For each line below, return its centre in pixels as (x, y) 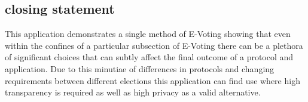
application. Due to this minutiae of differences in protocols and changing (140, 68)
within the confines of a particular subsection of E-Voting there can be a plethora (154, 45)
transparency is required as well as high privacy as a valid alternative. (133, 92)
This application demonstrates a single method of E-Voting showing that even (148, 34)
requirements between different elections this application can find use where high (153, 80)
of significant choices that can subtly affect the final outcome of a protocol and (149, 57)
